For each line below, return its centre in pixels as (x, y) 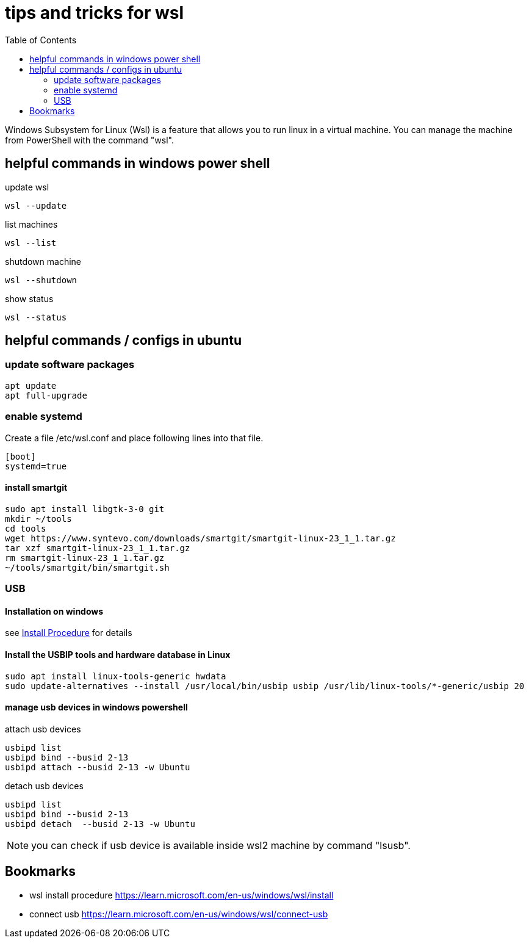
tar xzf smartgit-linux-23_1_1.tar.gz (98, 548)
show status (29, 298)
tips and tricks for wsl (94, 13)
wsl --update (36, 205)
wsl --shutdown (41, 280)
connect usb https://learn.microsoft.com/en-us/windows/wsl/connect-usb (179, 914)
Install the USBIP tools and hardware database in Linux (118, 654)
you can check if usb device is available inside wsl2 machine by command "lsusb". (221, 845)
